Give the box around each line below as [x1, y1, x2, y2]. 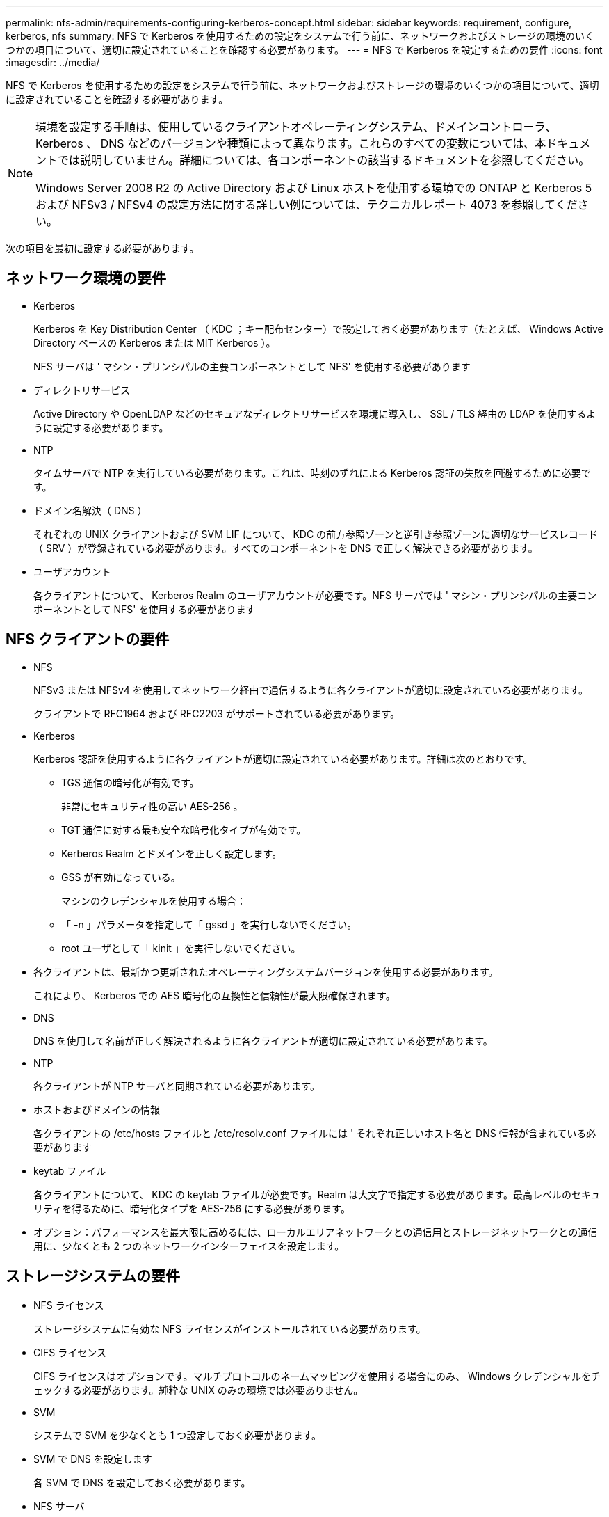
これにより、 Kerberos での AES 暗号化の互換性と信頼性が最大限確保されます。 [33, 989, 396, 1001]
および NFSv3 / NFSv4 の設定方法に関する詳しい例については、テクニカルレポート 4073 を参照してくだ [35, 198, 578, 212]
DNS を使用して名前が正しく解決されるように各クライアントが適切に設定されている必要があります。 [33, 1034, 493, 1047]
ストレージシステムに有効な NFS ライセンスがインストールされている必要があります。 [33, 1322, 426, 1335]
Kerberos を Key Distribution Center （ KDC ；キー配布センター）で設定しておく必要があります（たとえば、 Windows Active [33, 322, 603, 335]
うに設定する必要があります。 [33, 421, 169, 434]
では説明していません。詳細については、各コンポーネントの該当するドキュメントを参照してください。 [58, 153, 590, 167]
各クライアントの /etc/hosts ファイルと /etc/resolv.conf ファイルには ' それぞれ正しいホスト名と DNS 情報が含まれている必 [33, 1127, 596, 1139]
